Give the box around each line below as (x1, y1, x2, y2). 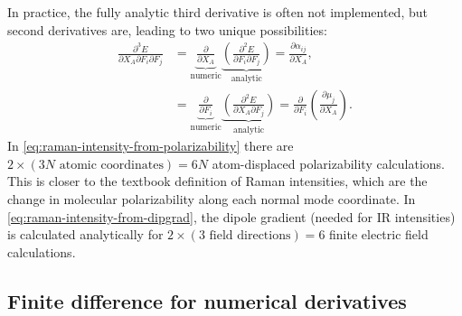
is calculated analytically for (7, 225, 164, 244)
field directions (209, 229, 291, 243)
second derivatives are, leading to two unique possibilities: (7, 20, 327, 39)
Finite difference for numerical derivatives (7, 286, 407, 314)
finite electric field (329, 225, 429, 244)
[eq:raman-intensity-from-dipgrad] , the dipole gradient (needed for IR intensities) (7, 207, 456, 226)
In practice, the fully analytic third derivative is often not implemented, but (7, 3, 428, 21)
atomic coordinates (59, 158, 164, 172)
